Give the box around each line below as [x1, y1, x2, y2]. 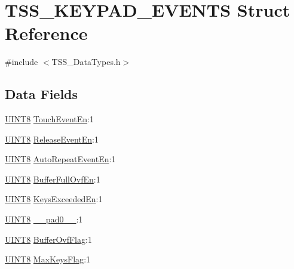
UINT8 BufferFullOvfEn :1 [5, 172, 100, 185]
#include [5, 55, 38, 68]
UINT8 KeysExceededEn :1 [5, 193, 103, 205]
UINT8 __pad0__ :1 [5, 213, 83, 225]
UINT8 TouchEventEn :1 [5, 113, 94, 125]
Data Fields [5, 85, 78, 103]
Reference [5, 21, 88, 45]
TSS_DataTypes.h [51, 55, 121, 68]
